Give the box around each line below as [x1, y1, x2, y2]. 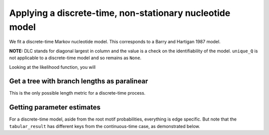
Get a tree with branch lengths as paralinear [9, 77, 148, 86]
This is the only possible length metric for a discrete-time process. [9, 90, 145, 96]
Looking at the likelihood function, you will [9, 64, 96, 70]
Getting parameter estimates [9, 103, 101, 112]
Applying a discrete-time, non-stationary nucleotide [9, 7, 231, 18]
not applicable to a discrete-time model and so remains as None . [9, 55, 141, 61]
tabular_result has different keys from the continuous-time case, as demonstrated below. [9, 123, 200, 129]
